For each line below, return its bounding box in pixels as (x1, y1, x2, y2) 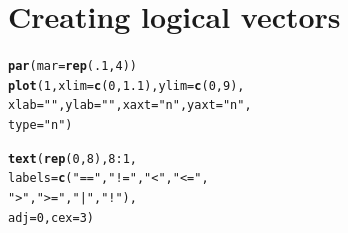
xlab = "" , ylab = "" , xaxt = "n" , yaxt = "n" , (8, 98, 252, 113)
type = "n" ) (8, 118, 73, 133)
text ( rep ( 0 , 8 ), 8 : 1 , (8, 151, 137, 166)
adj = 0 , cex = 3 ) (8, 210, 94, 225)
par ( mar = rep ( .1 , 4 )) (8, 59, 137, 74)
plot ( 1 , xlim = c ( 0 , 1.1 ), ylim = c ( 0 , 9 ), (8, 78, 245, 93)
